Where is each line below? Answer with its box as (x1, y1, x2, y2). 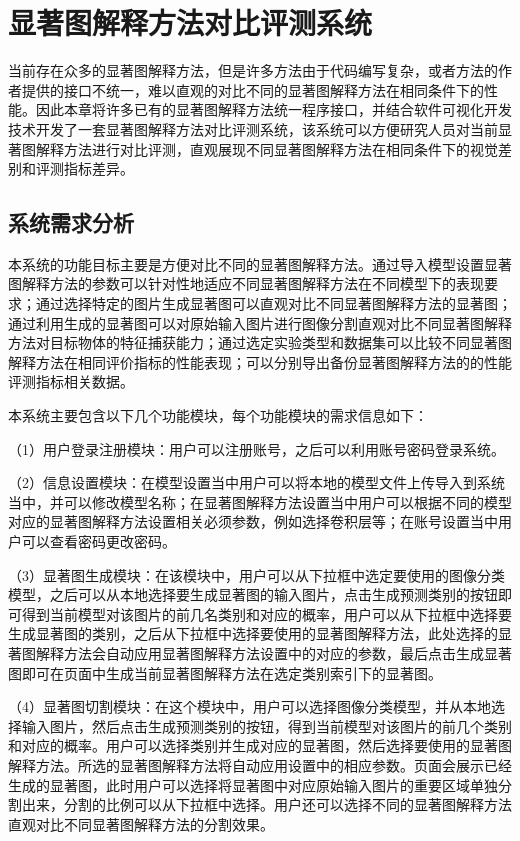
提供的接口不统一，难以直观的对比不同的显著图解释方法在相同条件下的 (21, 79, 484, 100)
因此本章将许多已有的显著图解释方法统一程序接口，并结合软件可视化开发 (35, 99, 512, 120)
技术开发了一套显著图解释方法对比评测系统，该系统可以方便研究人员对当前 (8, 118, 498, 139)
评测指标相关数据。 (8, 371, 134, 392)
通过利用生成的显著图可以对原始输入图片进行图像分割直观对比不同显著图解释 (8, 312, 512, 333)
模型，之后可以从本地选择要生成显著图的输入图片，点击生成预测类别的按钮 (8, 584, 498, 605)
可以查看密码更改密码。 (21, 531, 176, 552)
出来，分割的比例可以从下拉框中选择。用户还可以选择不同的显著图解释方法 (21, 794, 512, 815)
